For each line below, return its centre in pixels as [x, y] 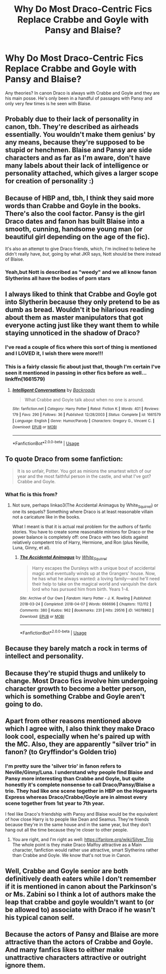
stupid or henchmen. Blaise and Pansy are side [79, 150]
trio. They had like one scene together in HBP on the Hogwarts [81, 791]
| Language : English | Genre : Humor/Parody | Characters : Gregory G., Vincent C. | [83, 421]
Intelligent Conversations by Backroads [54, 390]
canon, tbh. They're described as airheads [72, 127]
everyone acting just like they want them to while [82, 325]
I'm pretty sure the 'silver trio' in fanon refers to [63, 766]
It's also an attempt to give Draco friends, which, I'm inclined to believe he [81, 249]
